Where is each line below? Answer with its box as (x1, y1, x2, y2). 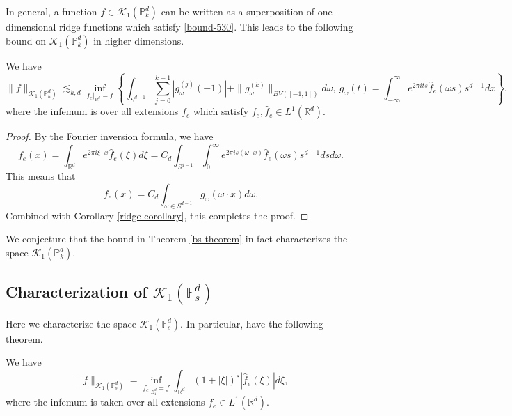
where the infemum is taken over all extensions (6, 394, 205, 409)
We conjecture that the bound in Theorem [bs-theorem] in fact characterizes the (6, 231, 348, 246)
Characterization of (6, 281, 147, 302)
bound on (6, 33, 46, 47)
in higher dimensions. (93, 33, 184, 47)
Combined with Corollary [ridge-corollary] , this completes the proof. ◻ (6, 208, 309, 222)
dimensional (6, 20, 56, 33)
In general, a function (6, 4, 97, 18)
